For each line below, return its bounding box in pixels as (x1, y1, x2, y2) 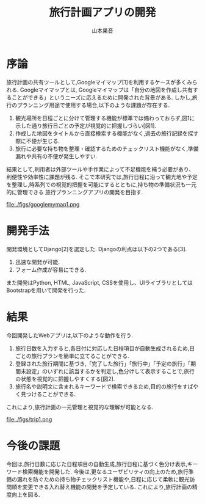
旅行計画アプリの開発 (48, 5, 156, 20)
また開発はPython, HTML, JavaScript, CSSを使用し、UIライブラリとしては (6, 279, 193, 286)
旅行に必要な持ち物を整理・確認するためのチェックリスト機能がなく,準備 (15, 145, 199, 152)
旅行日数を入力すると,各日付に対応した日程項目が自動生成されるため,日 (15, 345, 195, 352)
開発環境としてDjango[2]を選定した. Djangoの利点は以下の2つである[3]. (6, 245, 187, 252)
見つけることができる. (20, 390, 76, 398)
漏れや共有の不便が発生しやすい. (15, 152, 98, 159)
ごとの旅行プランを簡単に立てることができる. (15, 352, 129, 359)
